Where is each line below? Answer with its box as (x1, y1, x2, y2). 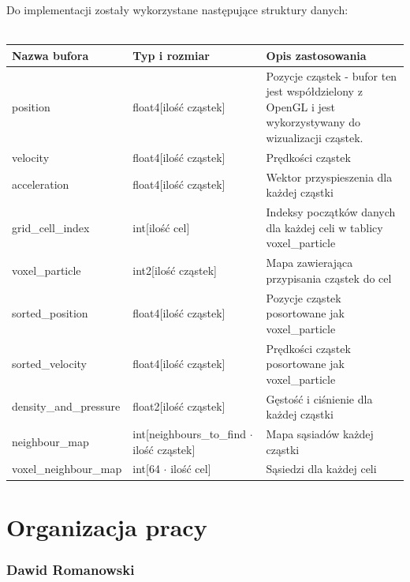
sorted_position (12, 305, 88, 321)
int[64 (132, 460, 160, 477)
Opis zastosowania (266, 47, 367, 63)
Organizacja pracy (6, 510, 207, 543)
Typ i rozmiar (132, 47, 210, 63)
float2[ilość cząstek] (132, 398, 225, 415)
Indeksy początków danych (266, 204, 396, 220)
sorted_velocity (12, 355, 88, 372)
